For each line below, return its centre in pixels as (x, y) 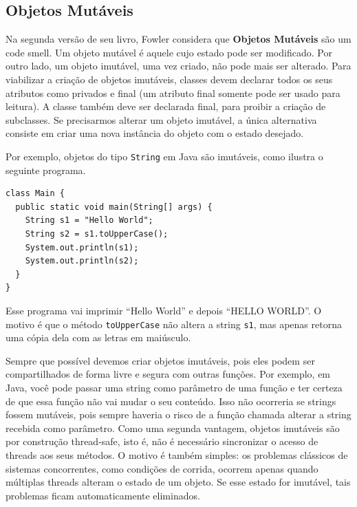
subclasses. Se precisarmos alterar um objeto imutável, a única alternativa (161, 119)
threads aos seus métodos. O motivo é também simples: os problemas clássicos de (177, 454)
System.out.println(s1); (82, 247)
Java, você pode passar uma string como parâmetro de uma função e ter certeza (174, 387)
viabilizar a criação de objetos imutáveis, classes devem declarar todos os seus (169, 79)
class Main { (35, 194)
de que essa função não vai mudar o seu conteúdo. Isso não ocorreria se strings (171, 401)
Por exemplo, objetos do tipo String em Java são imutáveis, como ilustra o (164, 156)
